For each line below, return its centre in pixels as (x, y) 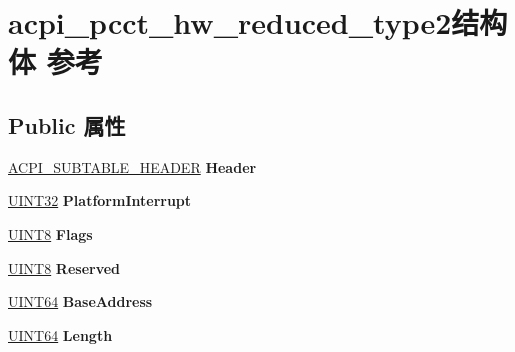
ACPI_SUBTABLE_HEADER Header (132, 166)
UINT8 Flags (50, 233)
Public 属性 (67, 124)
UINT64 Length (60, 334)
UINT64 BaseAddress (80, 301)
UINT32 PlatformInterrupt (100, 200)
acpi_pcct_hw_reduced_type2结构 (258, 22)
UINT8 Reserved (64, 267)
